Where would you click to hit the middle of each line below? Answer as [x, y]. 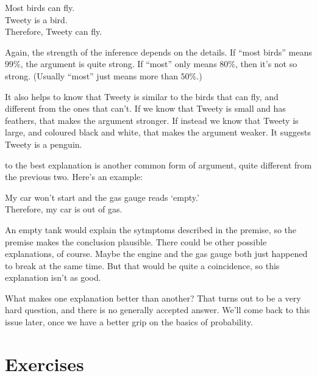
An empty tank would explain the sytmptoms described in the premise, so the [151, 229]
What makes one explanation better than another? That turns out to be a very [153, 298]
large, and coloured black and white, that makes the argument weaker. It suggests [158, 132]
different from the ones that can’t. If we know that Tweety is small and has [145, 108]
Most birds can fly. [40, 7]
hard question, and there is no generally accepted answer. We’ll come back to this [158, 310]
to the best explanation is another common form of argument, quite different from [158, 164]
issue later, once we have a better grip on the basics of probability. [129, 322]
